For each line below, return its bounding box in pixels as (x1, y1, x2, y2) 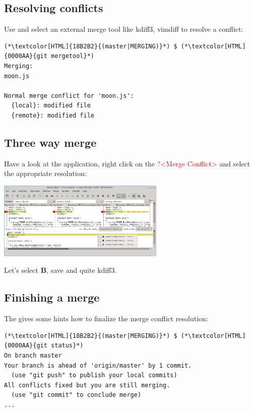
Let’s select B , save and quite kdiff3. (4, 265, 117, 275)
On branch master (4, 351, 62, 359)
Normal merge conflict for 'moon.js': (4, 92, 134, 99)
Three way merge (4, 134, 97, 150)
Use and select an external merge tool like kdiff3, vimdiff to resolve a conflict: (4, 24, 243, 34)
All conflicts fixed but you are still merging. (4, 381, 170, 389)
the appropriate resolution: (4, 168, 87, 179)
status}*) (51, 342, 84, 349)
